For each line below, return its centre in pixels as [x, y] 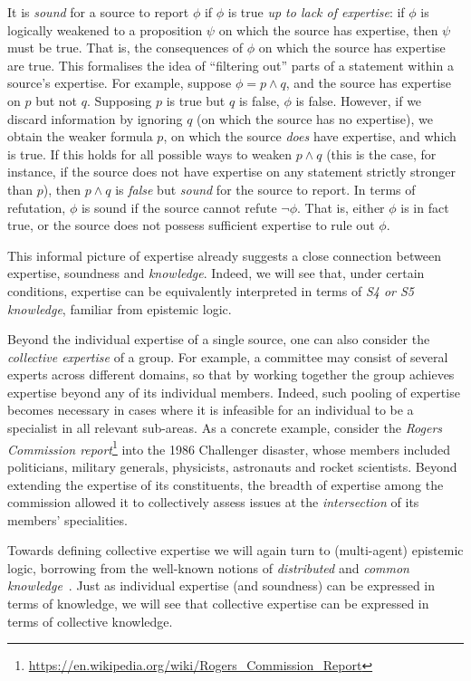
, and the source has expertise [369, 83]
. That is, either [341, 207]
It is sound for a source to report [98, 12]
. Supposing [119, 100]
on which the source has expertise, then [328, 29]
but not [57, 100]
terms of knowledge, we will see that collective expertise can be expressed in [218, 604]
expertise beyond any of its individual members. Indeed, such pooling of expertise [234, 392]
